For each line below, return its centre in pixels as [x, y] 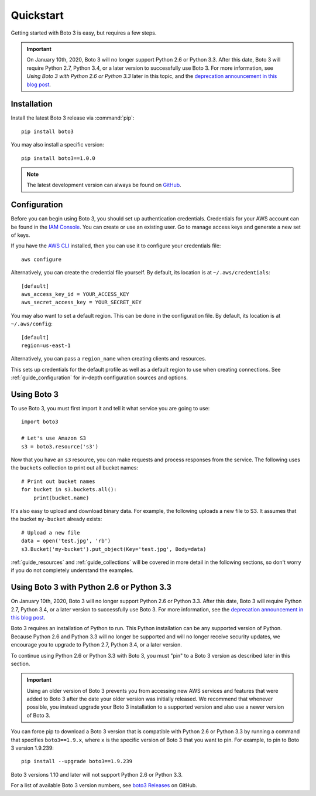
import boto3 [40, 422]
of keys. [20, 235]
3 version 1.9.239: [32, 748]
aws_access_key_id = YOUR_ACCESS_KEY [75, 294]
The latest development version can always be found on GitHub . [104, 185]
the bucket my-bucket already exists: [56, 519]
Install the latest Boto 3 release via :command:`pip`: [73, 118]
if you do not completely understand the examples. [72, 570]
